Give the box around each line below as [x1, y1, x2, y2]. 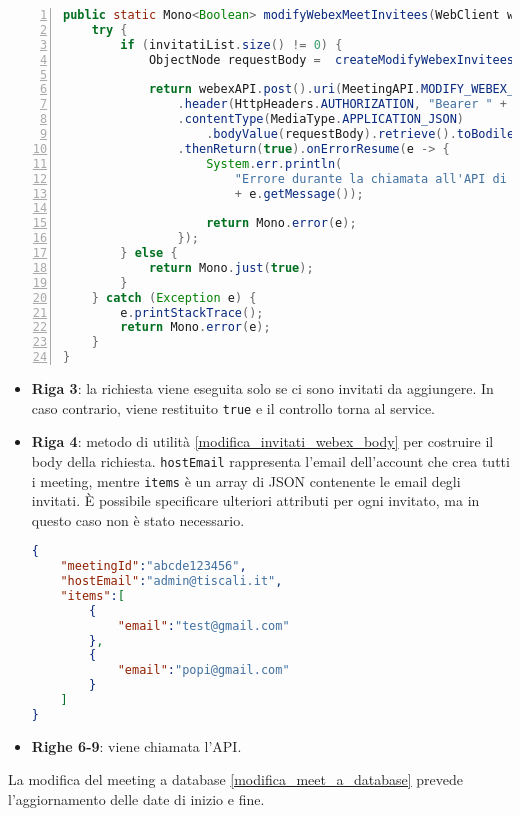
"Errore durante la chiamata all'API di [234, 171, 507, 186]
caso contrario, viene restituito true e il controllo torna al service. [31, 397, 436, 418]
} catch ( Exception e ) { [91, 290, 257, 305]
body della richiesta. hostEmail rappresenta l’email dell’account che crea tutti [31, 450, 510, 471]
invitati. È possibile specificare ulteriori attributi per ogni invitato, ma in [31, 490, 480, 511]
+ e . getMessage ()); [234, 186, 364, 201]
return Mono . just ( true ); [148, 260, 314, 275]
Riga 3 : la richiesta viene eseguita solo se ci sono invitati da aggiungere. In [31, 378, 494, 398]
